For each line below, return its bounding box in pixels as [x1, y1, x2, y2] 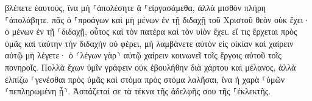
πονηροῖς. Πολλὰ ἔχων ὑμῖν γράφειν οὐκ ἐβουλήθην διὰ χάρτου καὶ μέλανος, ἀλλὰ [5, 60, 296, 73]
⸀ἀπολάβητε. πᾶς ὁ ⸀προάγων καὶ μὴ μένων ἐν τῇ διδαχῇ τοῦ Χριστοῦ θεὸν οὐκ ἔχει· [5, 13, 310, 26]
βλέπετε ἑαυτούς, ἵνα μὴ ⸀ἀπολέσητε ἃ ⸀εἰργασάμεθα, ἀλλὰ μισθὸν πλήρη [5, 1, 266, 13]
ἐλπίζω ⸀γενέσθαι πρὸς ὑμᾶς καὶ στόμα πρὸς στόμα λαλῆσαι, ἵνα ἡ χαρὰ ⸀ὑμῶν [5, 72, 285, 85]
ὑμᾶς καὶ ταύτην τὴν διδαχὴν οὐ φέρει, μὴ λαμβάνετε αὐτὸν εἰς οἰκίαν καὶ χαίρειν [5, 37, 294, 49]
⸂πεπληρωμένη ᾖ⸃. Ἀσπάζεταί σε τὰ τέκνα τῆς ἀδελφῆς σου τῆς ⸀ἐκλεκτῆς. [5, 85, 271, 97]
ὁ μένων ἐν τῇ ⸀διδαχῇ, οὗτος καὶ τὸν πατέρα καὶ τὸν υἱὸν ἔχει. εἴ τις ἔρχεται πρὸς [5, 25, 297, 38]
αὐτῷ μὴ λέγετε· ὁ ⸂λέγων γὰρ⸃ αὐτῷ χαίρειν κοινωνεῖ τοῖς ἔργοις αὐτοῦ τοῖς [5, 49, 282, 61]
